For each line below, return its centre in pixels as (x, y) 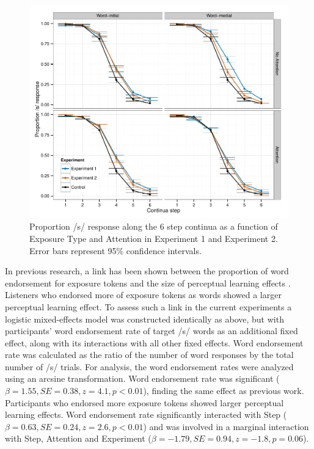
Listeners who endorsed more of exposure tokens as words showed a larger (143, 295)
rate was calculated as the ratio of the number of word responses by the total (149, 355)
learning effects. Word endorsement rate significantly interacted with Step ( (146, 414)
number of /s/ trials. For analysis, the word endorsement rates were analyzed (149, 366)
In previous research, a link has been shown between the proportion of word (147, 271)
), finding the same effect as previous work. (224, 391)
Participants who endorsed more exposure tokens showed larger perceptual (144, 402)
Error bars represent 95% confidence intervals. (115, 250)
